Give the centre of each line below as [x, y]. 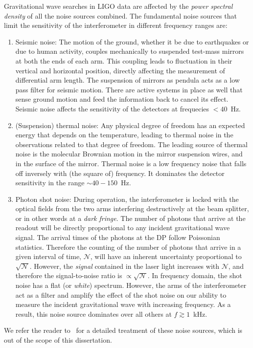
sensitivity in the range [50, 183]
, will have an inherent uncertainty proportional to [166, 256]
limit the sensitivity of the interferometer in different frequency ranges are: [116, 25]
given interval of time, [48, 256]
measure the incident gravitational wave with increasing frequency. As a [123, 304]
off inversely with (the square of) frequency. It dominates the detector [120, 173]
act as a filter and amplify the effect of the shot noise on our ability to [121, 294]
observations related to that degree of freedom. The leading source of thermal [131, 144]
